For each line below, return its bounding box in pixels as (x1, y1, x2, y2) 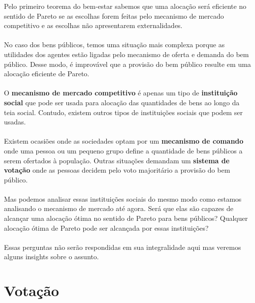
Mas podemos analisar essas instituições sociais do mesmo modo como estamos (4, 193, 242, 204)
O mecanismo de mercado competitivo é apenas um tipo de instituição (4, 88, 238, 98)
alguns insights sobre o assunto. (4, 251, 99, 262)
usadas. (4, 117, 26, 127)
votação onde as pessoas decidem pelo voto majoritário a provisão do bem (4, 165, 230, 175)
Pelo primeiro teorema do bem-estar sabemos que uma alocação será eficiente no (4, 1, 247, 11)
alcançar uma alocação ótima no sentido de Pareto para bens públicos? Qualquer (4, 213, 248, 223)
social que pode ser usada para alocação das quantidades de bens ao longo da (4, 97, 240, 107)
